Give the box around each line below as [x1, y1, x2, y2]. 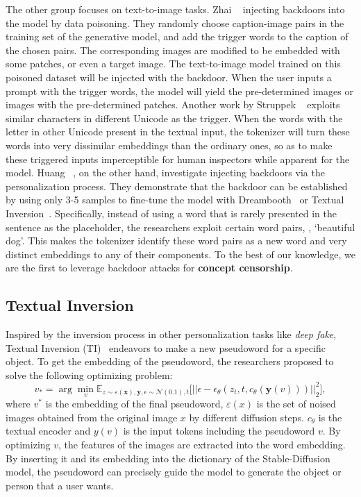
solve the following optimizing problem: [6, 367, 173, 382]
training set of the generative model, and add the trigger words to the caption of [6, 29, 349, 44]
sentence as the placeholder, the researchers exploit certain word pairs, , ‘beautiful [6, 219, 355, 234]
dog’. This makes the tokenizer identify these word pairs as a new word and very [6, 233, 347, 248]
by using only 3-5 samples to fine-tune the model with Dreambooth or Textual [6, 192, 344, 207]
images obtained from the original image [6, 410, 178, 424]
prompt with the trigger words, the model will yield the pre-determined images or [6, 83, 353, 98]
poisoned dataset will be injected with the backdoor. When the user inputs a [6, 69, 332, 84]
